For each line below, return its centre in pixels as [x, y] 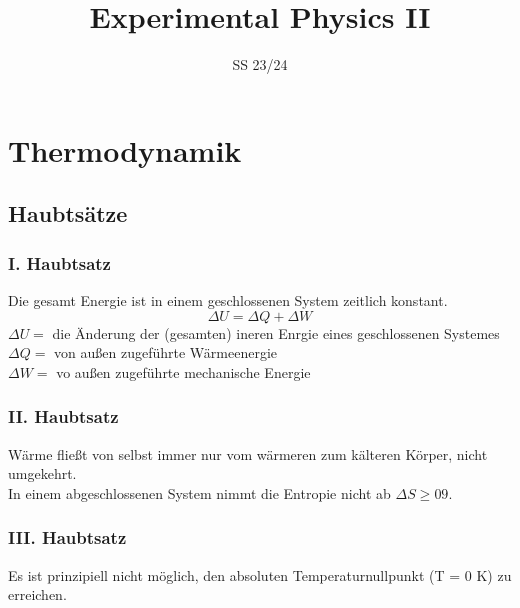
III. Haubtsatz [67, 537]
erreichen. [37, 594]
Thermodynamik [125, 149]
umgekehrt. [42, 473]
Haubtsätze [68, 213]
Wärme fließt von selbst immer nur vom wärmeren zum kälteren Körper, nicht [248, 453]
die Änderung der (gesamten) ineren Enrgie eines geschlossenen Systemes [276, 332]
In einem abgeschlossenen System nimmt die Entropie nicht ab [199, 492]
